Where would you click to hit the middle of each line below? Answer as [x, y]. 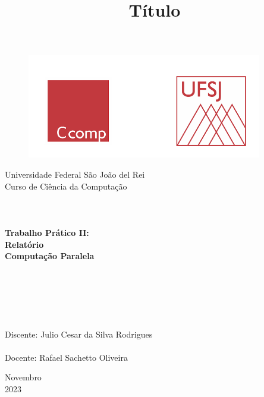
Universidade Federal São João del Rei [75, 174]
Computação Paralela [50, 256]
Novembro [23, 377]
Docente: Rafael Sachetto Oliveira [66, 357]
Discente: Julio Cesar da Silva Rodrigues [79, 334]
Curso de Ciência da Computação [66, 186]
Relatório [24, 244]
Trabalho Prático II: [47, 232]
